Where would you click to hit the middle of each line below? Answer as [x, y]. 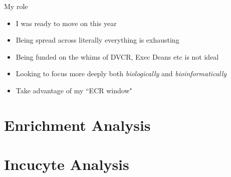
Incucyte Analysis [67, 164]
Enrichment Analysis [77, 125]
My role [16, 6]
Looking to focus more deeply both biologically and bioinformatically [121, 73]
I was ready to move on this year [66, 23]
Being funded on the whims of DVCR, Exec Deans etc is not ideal [117, 56]
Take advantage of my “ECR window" [74, 90]
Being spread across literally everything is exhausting [97, 40]
